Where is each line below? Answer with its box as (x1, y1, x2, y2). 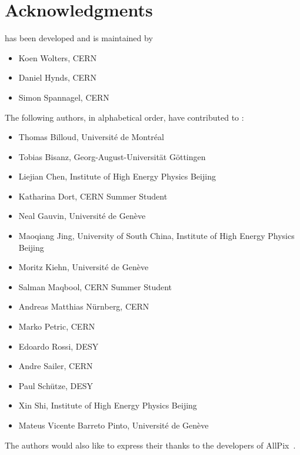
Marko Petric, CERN (18, 320, 95, 333)
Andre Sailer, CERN (18, 360, 93, 372)
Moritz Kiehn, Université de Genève (18, 261, 149, 273)
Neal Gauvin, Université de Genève (18, 210, 146, 222)
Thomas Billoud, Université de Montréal (18, 131, 164, 143)
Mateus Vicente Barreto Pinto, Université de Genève (18, 419, 209, 431)
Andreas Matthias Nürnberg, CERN (18, 300, 149, 313)
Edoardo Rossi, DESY (18, 340, 99, 352)
